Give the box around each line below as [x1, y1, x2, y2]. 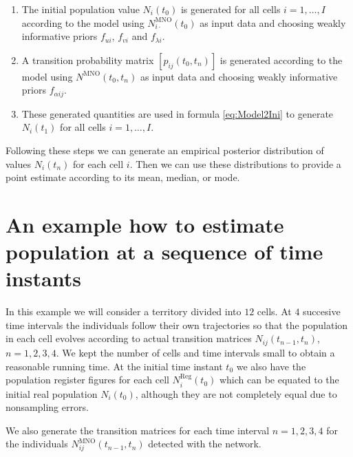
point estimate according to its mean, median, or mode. [6, 170, 240, 184]
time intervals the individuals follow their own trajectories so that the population [6, 317, 348, 332]
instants [6, 264, 81, 293]
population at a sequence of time [6, 237, 323, 266]
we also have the [236, 359, 306, 373]
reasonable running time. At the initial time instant [6, 359, 223, 373]
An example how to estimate [6, 210, 284, 238]
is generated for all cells [180, 2, 281, 16]
